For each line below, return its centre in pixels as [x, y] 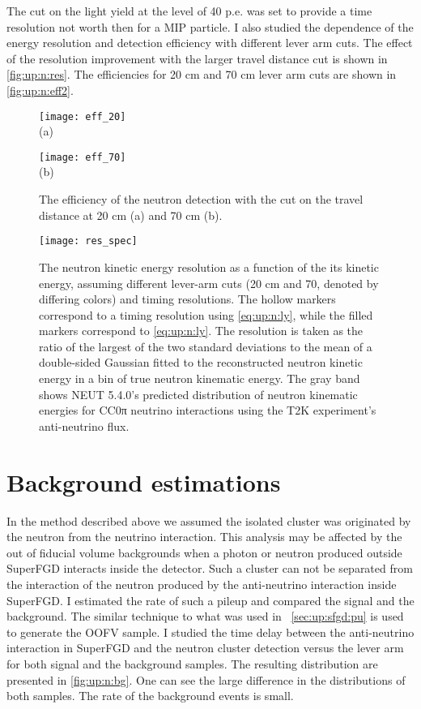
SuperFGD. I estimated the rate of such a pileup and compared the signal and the [210, 600]
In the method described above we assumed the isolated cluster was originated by [209, 520]
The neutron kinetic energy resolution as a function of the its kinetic [209, 266]
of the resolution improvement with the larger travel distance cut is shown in [197, 58]
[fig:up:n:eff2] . [40, 90]
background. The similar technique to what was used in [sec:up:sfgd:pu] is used [205, 616]
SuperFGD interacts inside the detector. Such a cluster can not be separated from [210, 568]
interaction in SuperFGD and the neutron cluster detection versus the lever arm [205, 648]
